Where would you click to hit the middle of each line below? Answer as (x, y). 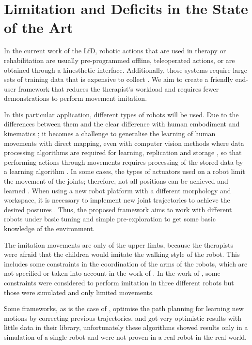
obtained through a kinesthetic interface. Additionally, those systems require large (126, 70)
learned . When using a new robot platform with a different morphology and (118, 190)
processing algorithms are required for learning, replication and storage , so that (123, 152)
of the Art (39, 27)
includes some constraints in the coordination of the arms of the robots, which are (126, 263)
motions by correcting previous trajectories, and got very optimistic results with (123, 318)
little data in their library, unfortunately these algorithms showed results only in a (126, 327)
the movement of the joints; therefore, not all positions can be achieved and (116, 181)
